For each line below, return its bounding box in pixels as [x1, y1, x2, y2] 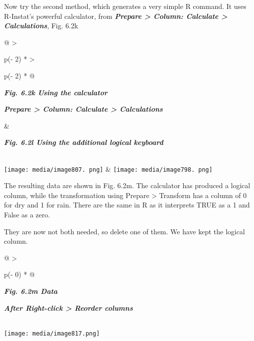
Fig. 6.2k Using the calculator [4, 87, 108, 97]
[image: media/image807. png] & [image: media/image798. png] [4, 163, 213, 174]
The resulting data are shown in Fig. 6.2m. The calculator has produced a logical [4, 180, 251, 191]
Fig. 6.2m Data [4, 285, 58, 296]
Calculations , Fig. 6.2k [4, 20, 78, 31]
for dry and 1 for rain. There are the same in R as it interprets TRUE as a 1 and [4, 200, 250, 210]
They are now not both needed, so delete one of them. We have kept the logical [4, 226, 245, 236]
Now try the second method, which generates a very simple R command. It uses [4, 1, 247, 11]
